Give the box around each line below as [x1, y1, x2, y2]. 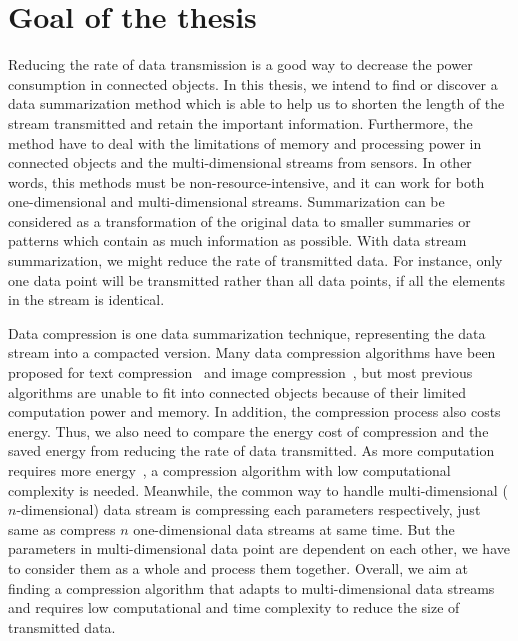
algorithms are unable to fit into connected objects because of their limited [8, 381, 467, 402]
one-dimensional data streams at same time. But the [133, 518, 455, 539]
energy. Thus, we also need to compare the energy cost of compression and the [8, 420, 489, 441]
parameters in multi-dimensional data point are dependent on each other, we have [8, 538, 510, 559]
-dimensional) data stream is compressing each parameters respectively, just [16, 499, 481, 520]
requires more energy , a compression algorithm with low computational [8, 460, 451, 480]
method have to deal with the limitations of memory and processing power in [8, 132, 482, 153]
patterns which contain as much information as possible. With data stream [8, 230, 467, 251]
